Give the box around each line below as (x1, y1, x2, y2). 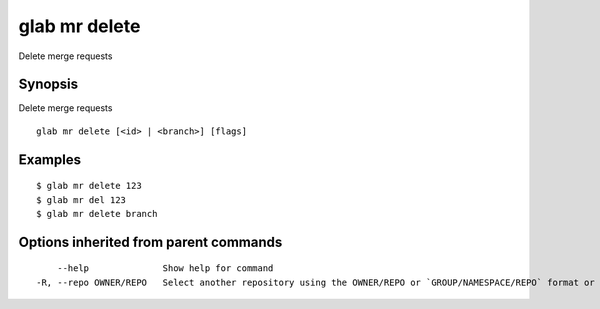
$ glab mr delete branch (36, 208, 158, 220)
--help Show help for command (56, 263, 274, 274)
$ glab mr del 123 (36, 194, 127, 205)
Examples (18, 151, 82, 168)
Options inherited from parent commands (18, 233, 283, 250)
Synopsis (18, 76, 79, 93)
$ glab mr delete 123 (36, 180, 142, 192)
